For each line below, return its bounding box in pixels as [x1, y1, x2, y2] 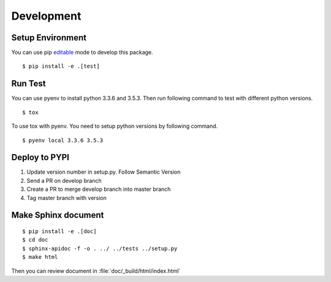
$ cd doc [22, 236, 48, 243]
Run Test [11, 78, 46, 89]
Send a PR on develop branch [26, 177, 102, 184]
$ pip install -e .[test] [22, 63, 101, 70]
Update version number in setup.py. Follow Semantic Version [26, 168, 181, 176]
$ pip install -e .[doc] [22, 228, 97, 235]
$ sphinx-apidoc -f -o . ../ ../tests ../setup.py [22, 245, 178, 252]
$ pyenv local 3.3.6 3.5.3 [22, 136, 104, 144]
